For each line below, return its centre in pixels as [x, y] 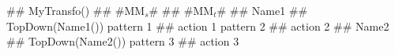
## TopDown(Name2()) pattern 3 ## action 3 [123, 41]
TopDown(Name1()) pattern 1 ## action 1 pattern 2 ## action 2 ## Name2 [198, 26]
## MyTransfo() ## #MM [76, 10]
